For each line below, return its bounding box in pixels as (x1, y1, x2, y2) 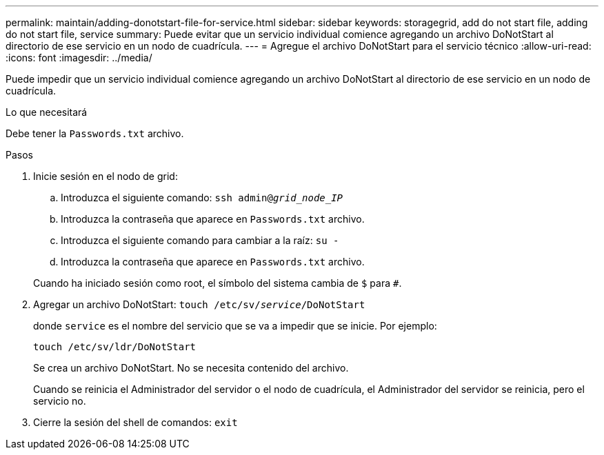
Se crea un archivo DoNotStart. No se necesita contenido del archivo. (33, 362, 349, 374)
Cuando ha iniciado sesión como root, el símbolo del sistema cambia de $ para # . (33, 277, 402, 289)
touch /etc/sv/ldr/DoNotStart (33, 341, 197, 352)
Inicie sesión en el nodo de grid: (33, 170, 178, 182)
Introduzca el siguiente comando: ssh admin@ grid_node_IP (61, 192, 343, 203)
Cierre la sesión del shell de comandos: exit (33, 416, 238, 428)
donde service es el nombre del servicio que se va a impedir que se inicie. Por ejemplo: (33, 320, 437, 332)
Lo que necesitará (6, 106, 88, 118)
